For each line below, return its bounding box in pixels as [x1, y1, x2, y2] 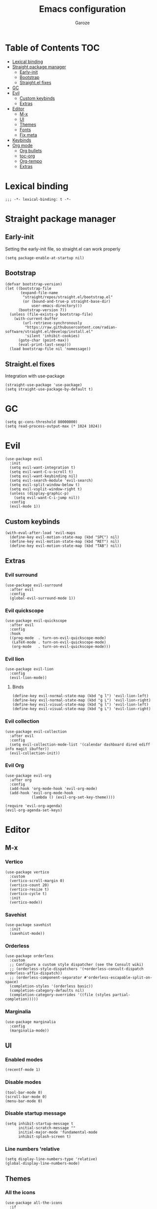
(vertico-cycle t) [9, 891, 48, 896]
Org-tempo [19, 158, 43, 164]
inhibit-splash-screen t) [18, 1134, 71, 1139]
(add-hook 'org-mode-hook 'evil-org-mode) [9, 786, 98, 791]
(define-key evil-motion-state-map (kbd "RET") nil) [9, 539, 120, 544]
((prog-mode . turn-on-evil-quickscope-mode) [9, 635, 106, 640]
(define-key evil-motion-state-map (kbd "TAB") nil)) [9, 543, 122, 548]
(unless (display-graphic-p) [9, 491, 69, 496]
